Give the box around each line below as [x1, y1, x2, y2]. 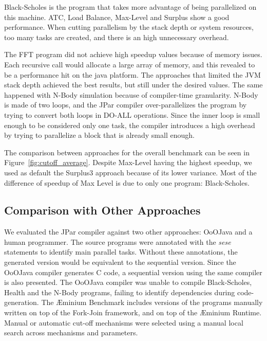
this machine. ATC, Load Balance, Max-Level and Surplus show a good [4, 11, 230, 22]
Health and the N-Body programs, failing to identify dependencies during [4, 286, 235, 297]
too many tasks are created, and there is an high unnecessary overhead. [4, 31, 229, 42]
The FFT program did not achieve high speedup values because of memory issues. [4, 49, 262, 60]
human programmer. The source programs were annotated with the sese [4, 236, 231, 247]
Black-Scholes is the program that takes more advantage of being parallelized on [4, 2, 257, 12]
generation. [4, 297, 39, 308]
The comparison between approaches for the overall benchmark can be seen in [4, 147, 250, 157]
